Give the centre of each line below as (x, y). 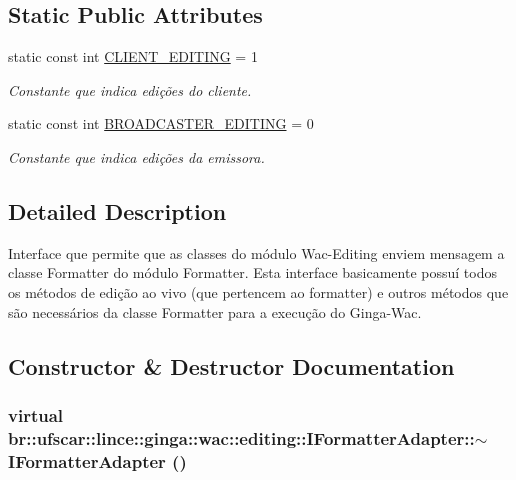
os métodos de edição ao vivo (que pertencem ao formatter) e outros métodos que (258, 291)
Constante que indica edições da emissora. (136, 156)
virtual (36, 414)
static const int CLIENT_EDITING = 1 (133, 56)
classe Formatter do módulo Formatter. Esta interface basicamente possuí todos (252, 272)
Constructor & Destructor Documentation (231, 365)
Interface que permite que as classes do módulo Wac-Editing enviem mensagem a (256, 252)
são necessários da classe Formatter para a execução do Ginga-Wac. (215, 311)
